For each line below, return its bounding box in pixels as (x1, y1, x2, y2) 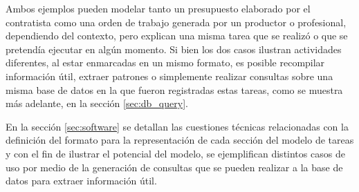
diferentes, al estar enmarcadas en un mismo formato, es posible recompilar (6, 55, 325, 70)
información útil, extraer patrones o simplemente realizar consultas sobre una (6, 68, 333, 83)
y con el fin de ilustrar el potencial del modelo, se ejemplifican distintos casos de (6, 146, 345, 160)
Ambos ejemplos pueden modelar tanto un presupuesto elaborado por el (6, 1, 311, 15)
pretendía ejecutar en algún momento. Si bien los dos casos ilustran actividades (6, 41, 342, 56)
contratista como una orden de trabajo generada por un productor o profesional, (6, 15, 347, 29)
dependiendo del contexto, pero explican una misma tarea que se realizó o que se (6, 28, 348, 43)
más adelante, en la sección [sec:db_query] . (6, 96, 188, 111)
